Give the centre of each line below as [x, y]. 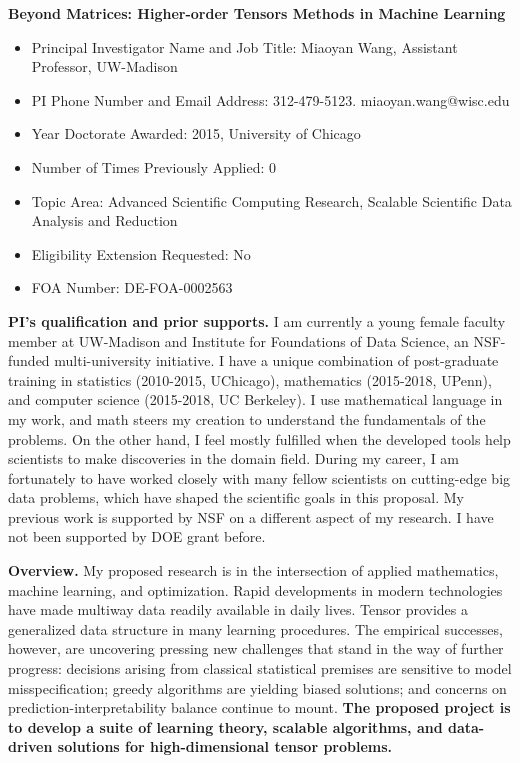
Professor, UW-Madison [104, 66]
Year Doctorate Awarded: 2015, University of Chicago [196, 133]
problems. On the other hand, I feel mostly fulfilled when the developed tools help [259, 438]
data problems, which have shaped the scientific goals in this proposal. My [236, 497]
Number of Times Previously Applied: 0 [154, 166]
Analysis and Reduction [104, 220]
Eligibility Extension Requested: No [141, 253]
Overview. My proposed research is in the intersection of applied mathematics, [253, 570]
